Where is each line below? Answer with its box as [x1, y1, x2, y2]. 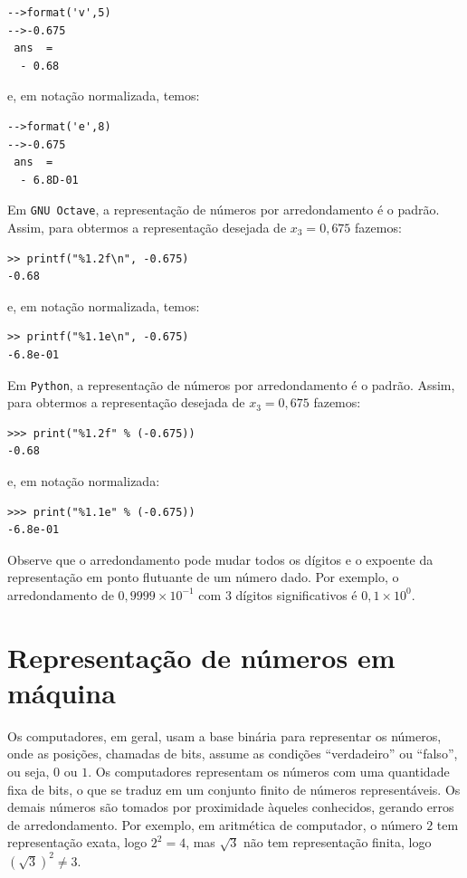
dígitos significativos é [235, 585, 357, 604]
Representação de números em [7, 638, 396, 675]
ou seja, [7, 762, 50, 781]
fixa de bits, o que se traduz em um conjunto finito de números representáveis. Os [7, 779, 461, 798]
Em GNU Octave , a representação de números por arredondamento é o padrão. [7, 200, 440, 219]
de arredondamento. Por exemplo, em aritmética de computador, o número [7, 815, 423, 834]
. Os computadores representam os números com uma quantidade [88, 762, 450, 781]
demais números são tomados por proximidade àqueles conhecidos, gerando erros [7, 797, 454, 816]
